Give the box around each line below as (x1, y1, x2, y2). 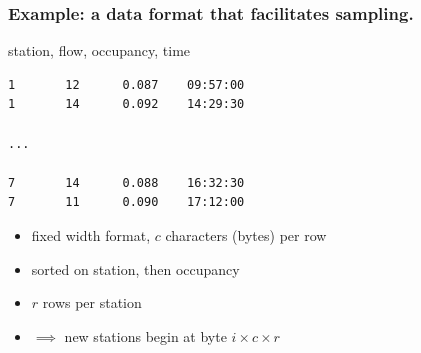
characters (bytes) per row (165, 224, 327, 245)
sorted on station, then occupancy (31, 258, 240, 279)
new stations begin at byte (64, 325, 227, 346)
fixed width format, (31, 224, 151, 245)
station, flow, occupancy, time (8, 40, 191, 61)
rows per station (42, 292, 142, 313)
